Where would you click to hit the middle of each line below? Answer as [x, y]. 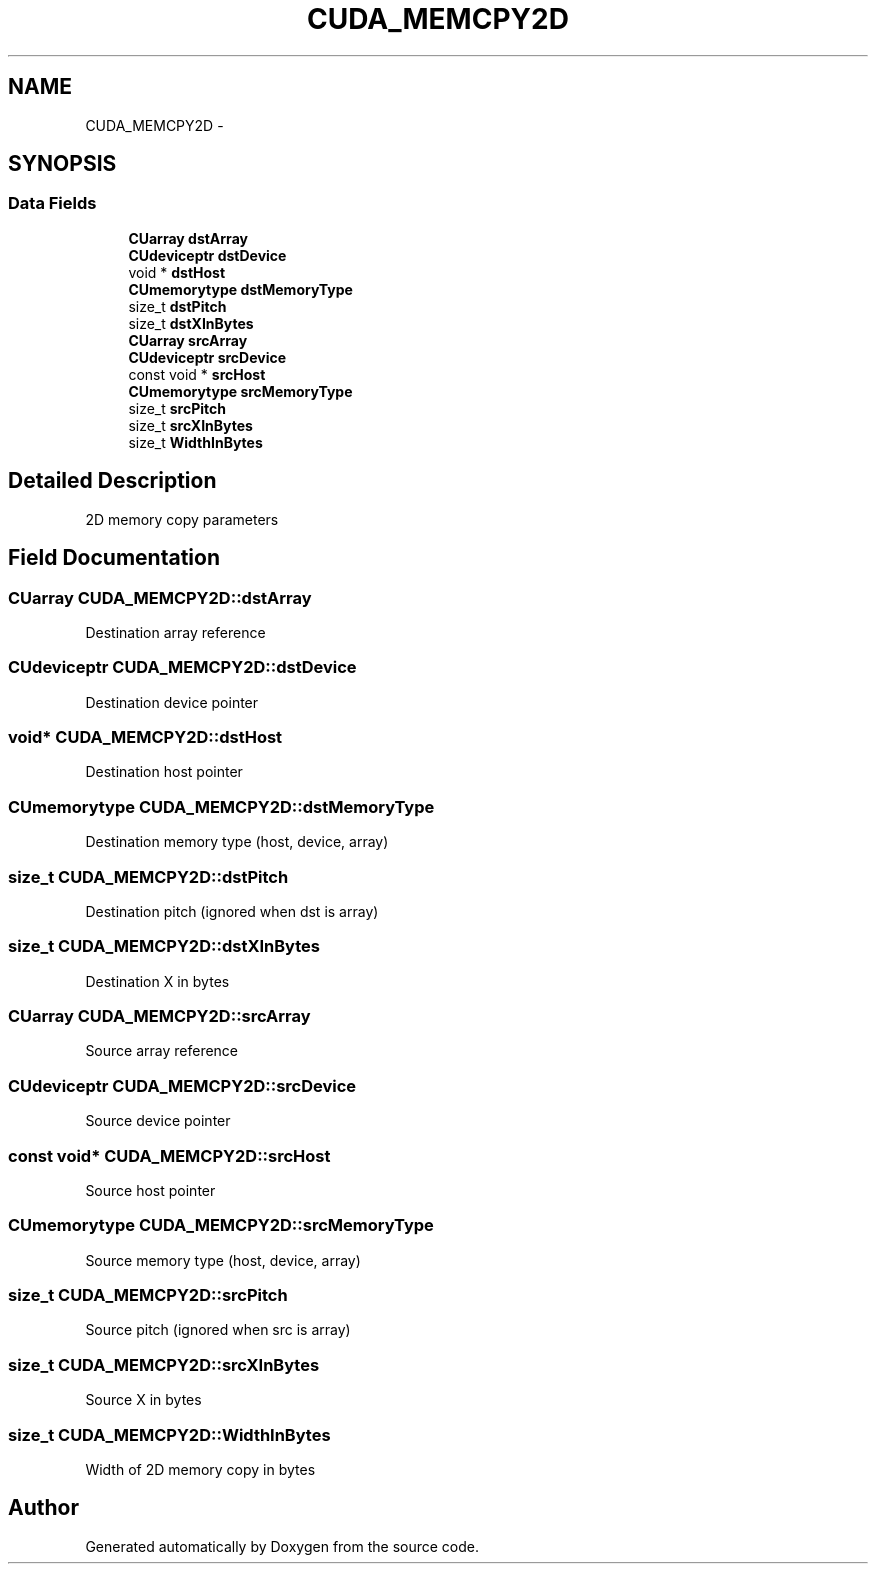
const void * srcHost [197, 374]
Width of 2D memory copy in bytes [200, 1469]
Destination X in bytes [157, 981]
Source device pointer [158, 1121]
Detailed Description [112, 481]
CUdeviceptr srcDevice [207, 357]
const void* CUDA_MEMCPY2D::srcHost [169, 1155]
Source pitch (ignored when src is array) [218, 1330]
